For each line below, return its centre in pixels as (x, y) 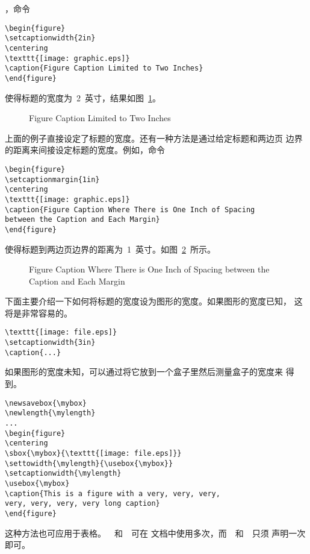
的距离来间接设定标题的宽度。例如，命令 (85, 150)
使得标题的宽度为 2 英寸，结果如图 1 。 (83, 97)
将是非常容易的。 (39, 313)
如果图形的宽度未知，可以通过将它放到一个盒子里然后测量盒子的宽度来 (144, 372)
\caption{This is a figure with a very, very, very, (113, 493)
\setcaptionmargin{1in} (52, 179)
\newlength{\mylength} (50, 413)
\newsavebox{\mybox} (46, 403)
